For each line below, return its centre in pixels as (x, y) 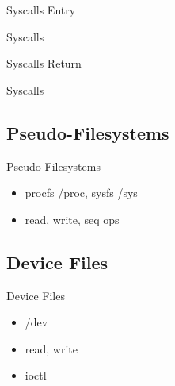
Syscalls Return (44, 63)
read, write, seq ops (72, 219)
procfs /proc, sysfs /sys (81, 193)
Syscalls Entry (41, 10)
